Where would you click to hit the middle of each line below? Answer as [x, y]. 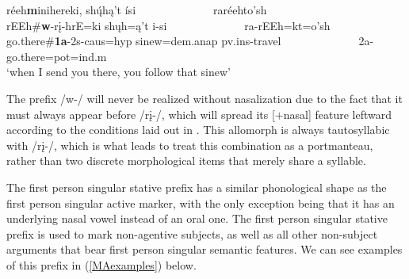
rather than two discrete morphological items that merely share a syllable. [186, 161]
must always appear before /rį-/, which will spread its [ [141, 114]
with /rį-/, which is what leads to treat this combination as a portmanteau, [190, 145]
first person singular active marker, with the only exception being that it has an [201, 203]
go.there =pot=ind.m [57, 56]
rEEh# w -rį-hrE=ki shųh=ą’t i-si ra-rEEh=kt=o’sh [168, 25]
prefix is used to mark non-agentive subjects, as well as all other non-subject [192, 233]
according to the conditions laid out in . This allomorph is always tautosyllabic [198, 130]
